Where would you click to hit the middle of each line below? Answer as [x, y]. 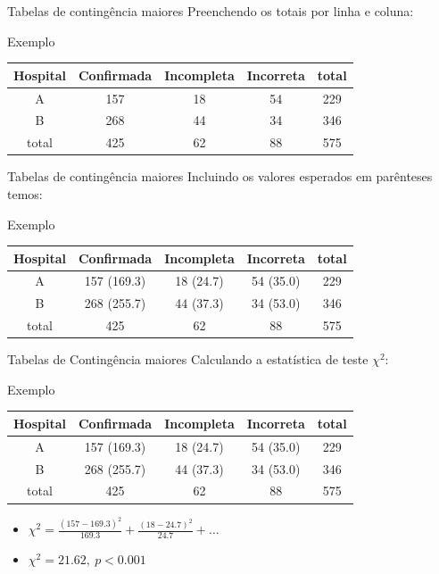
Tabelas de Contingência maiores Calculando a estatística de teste [188, 359]
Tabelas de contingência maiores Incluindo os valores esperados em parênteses [220, 176]
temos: [25, 193]
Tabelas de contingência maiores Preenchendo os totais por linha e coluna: [211, 11]
